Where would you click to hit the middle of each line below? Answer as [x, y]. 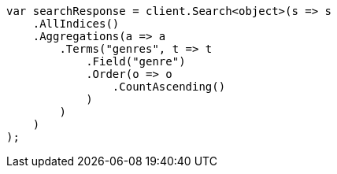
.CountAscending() [169, 87]
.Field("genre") [136, 61]
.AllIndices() [76, 24]
